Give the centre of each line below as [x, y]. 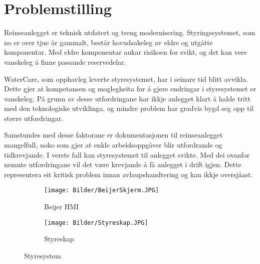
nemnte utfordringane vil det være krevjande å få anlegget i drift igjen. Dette [123, 164]
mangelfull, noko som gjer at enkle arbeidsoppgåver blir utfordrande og [113, 145]
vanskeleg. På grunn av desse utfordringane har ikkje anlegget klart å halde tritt [127, 98]
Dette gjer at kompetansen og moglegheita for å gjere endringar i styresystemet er [130, 89]
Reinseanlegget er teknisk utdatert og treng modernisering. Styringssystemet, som [130, 32]
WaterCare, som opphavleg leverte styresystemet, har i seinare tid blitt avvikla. [126, 79]
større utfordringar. [34, 118]
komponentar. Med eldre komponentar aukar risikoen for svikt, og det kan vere [125, 52]
